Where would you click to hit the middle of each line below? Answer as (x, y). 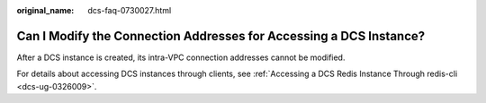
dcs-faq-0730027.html (130, 10)
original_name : (45, 10)
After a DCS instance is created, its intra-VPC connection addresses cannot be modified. (181, 57)
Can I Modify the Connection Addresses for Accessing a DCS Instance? (221, 36)
